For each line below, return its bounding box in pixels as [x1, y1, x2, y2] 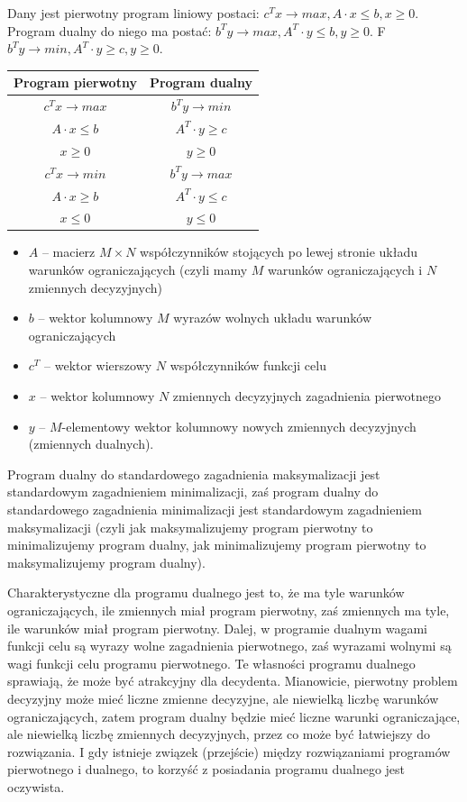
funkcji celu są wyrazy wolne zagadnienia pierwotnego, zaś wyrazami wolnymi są [7, 636, 452, 655]
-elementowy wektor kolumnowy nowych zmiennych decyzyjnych [61, 416, 417, 435]
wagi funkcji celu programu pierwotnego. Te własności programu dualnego [7, 653, 416, 672]
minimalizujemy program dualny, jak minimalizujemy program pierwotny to [7, 535, 426, 554]
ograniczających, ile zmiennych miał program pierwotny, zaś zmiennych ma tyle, [7, 600, 450, 619]
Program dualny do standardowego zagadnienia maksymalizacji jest [7, 464, 380, 483]
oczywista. [7, 777, 65, 796]
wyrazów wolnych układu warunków [173, 308, 372, 327]
